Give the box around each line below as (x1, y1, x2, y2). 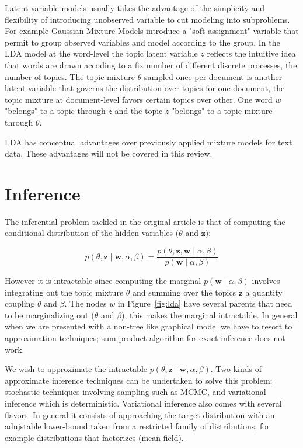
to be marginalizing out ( (5, 308, 95, 321)
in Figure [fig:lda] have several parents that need (117, 297, 292, 310)
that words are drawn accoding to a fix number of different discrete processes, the (5, 58, 297, 71)
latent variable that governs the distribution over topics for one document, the (5, 82, 285, 94)
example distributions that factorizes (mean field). (5, 431, 184, 443)
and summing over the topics (133, 286, 236, 298)
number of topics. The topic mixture (5, 70, 135, 82)
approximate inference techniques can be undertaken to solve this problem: (5, 374, 273, 386)
